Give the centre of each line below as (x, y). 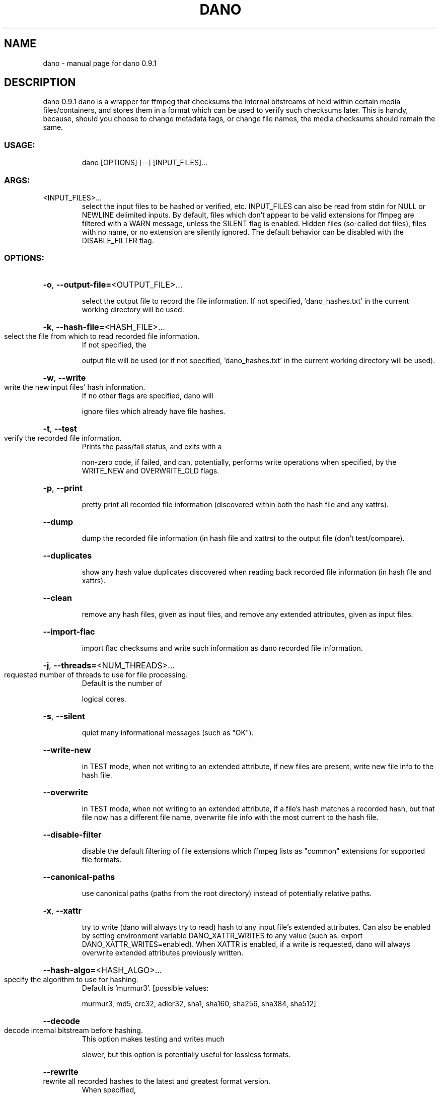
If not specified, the (114, 345)
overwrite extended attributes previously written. (163, 952)
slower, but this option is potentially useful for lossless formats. (186, 1054)
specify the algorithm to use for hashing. (71, 979)
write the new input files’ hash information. (75, 387)
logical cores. (104, 699)
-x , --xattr (62, 910)
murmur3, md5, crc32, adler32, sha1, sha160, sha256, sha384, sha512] (199, 1003)
